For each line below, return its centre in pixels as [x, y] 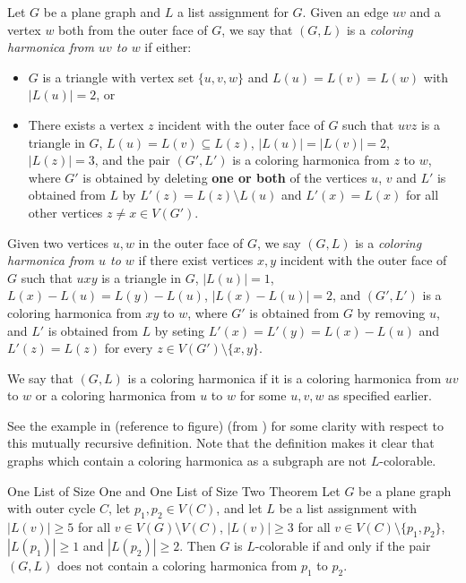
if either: [168, 47]
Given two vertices [58, 242]
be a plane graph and [102, 12]
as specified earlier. [380, 395]
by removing [391, 312]
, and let [239, 508]
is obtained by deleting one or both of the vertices [225, 177]
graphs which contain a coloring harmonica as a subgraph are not [187, 461]
